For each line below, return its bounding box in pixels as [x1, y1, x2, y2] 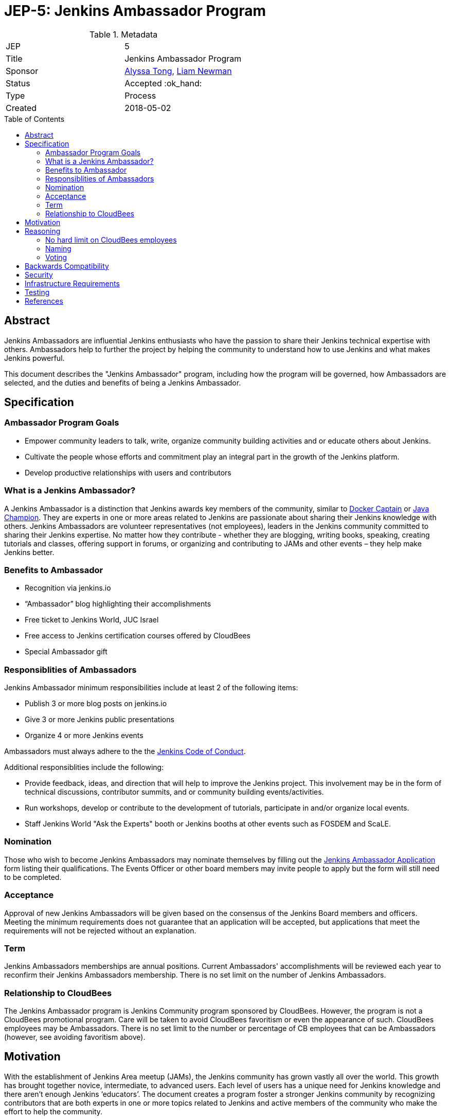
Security [25, 270, 53, 279]
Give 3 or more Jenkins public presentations [25, 715, 174, 724]
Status [6, 78, 30, 88]
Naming [45, 244, 71, 253]
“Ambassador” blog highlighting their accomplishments [25, 599, 211, 609]
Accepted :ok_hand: [124, 78, 202, 88]
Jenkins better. [4, 547, 55, 557]
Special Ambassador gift [25, 647, 107, 656]
